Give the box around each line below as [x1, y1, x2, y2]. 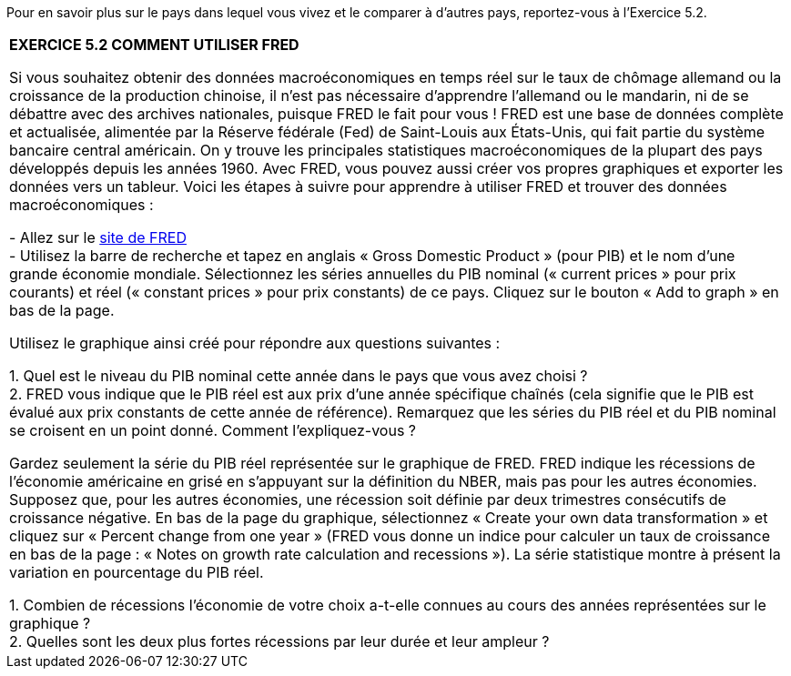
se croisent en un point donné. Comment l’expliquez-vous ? [9, 421, 417, 439]
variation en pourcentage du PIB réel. [9, 563, 264, 581]
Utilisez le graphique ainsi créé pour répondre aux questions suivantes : [9, 334, 501, 352]
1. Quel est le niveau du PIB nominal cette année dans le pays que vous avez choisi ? [9, 367, 588, 385]
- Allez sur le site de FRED [9, 228, 187, 247]
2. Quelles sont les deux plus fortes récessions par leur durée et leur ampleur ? [9, 632, 550, 651]
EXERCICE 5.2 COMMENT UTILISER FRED [9, 35, 299, 54]
